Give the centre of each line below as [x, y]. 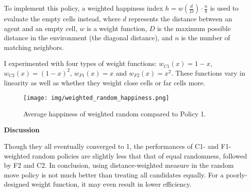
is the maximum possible [194, 28]
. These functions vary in [208, 72]
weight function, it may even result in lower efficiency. [111, 184]
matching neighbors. [34, 47]
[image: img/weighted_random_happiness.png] [96, 98]
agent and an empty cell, [41, 28]
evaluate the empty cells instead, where [62, 18]
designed [17, 184]
